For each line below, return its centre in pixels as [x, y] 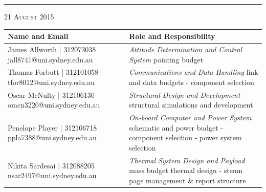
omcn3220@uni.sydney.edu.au [54, 105]
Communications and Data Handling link [194, 72]
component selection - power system [185, 137]
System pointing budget [166, 59]
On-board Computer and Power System [190, 118]
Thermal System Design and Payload [187, 160]
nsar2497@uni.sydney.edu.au [52, 175]
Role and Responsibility [172, 36]
